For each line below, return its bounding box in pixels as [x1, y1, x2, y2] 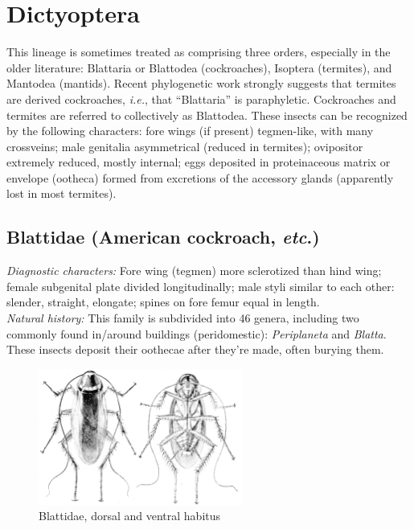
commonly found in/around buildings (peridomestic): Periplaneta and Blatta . [6, 325, 387, 342]
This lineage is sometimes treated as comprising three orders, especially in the [6, 43, 391, 60]
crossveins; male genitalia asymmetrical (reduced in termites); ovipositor [6, 137, 363, 154]
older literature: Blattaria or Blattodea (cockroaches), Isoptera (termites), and [6, 59, 392, 76]
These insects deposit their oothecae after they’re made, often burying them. [6, 341, 384, 358]
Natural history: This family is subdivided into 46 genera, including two [6, 310, 359, 326]
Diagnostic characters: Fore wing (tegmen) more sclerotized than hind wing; [6, 262, 382, 279]
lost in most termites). [6, 185, 117, 202]
